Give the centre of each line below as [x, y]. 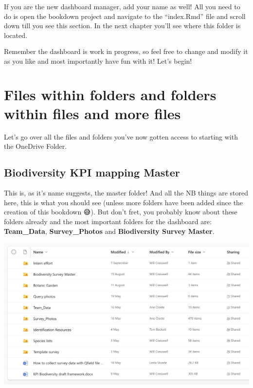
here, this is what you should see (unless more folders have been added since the [124, 202]
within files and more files [92, 113]
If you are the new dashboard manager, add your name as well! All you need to [122, 6]
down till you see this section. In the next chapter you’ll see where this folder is [122, 26]
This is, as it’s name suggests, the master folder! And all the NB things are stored [126, 193]
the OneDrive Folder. [36, 146]
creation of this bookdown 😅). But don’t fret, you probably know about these [121, 212]
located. [16, 35]
